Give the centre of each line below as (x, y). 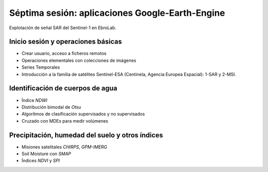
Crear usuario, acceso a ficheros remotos (64, 53)
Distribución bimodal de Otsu (51, 107)
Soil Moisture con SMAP (46, 154)
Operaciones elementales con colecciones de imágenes (79, 60)
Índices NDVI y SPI (41, 161)
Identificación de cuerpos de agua (63, 88)
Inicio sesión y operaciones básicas (66, 42)
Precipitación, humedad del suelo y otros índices (86, 135)
